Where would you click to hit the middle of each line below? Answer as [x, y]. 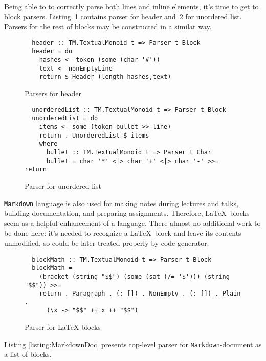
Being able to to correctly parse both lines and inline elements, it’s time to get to [131, 6]
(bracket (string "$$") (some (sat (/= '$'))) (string [134, 276]
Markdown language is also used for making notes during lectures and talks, [121, 203]
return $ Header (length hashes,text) [105, 77]
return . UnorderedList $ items [94, 135]
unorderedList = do [65, 118]
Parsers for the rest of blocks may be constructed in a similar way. [108, 26]
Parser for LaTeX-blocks [63, 327]
